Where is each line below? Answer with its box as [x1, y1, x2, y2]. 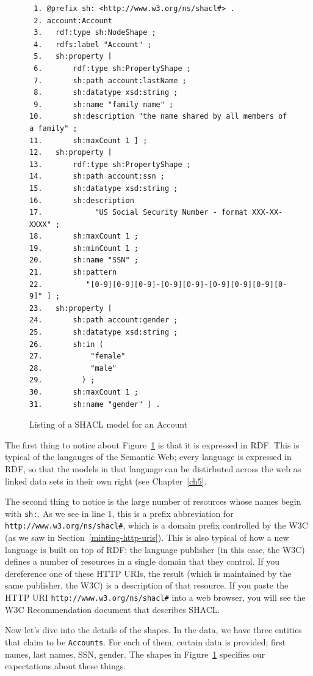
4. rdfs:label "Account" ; [34, 40, 152, 49]
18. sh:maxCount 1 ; [29, 232, 139, 241]
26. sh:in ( [29, 340, 104, 349]
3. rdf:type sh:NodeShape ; [34, 28, 156, 37]
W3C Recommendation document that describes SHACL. [5, 603, 220, 615]
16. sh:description [29, 196, 134, 205]
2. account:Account [34, 16, 113, 25]
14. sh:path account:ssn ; [29, 172, 165, 181]
